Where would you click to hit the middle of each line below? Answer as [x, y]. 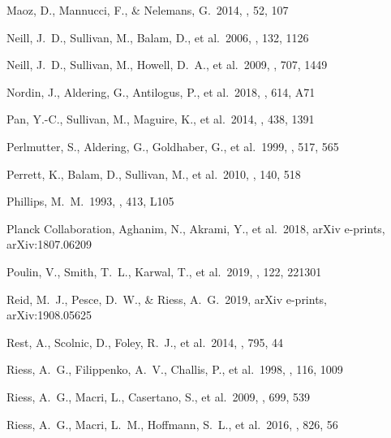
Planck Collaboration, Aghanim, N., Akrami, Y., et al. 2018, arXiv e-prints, [196, 228]
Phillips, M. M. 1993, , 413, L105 [90, 201]
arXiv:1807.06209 [49, 244]
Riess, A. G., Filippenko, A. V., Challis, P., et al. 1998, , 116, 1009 [175, 369]
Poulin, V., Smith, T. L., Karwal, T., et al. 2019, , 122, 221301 [164, 271]
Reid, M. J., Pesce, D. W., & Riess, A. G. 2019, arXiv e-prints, [167, 299]
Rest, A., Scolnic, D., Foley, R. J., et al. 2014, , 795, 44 [145, 342]
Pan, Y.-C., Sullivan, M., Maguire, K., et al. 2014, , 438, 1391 [161, 119]
